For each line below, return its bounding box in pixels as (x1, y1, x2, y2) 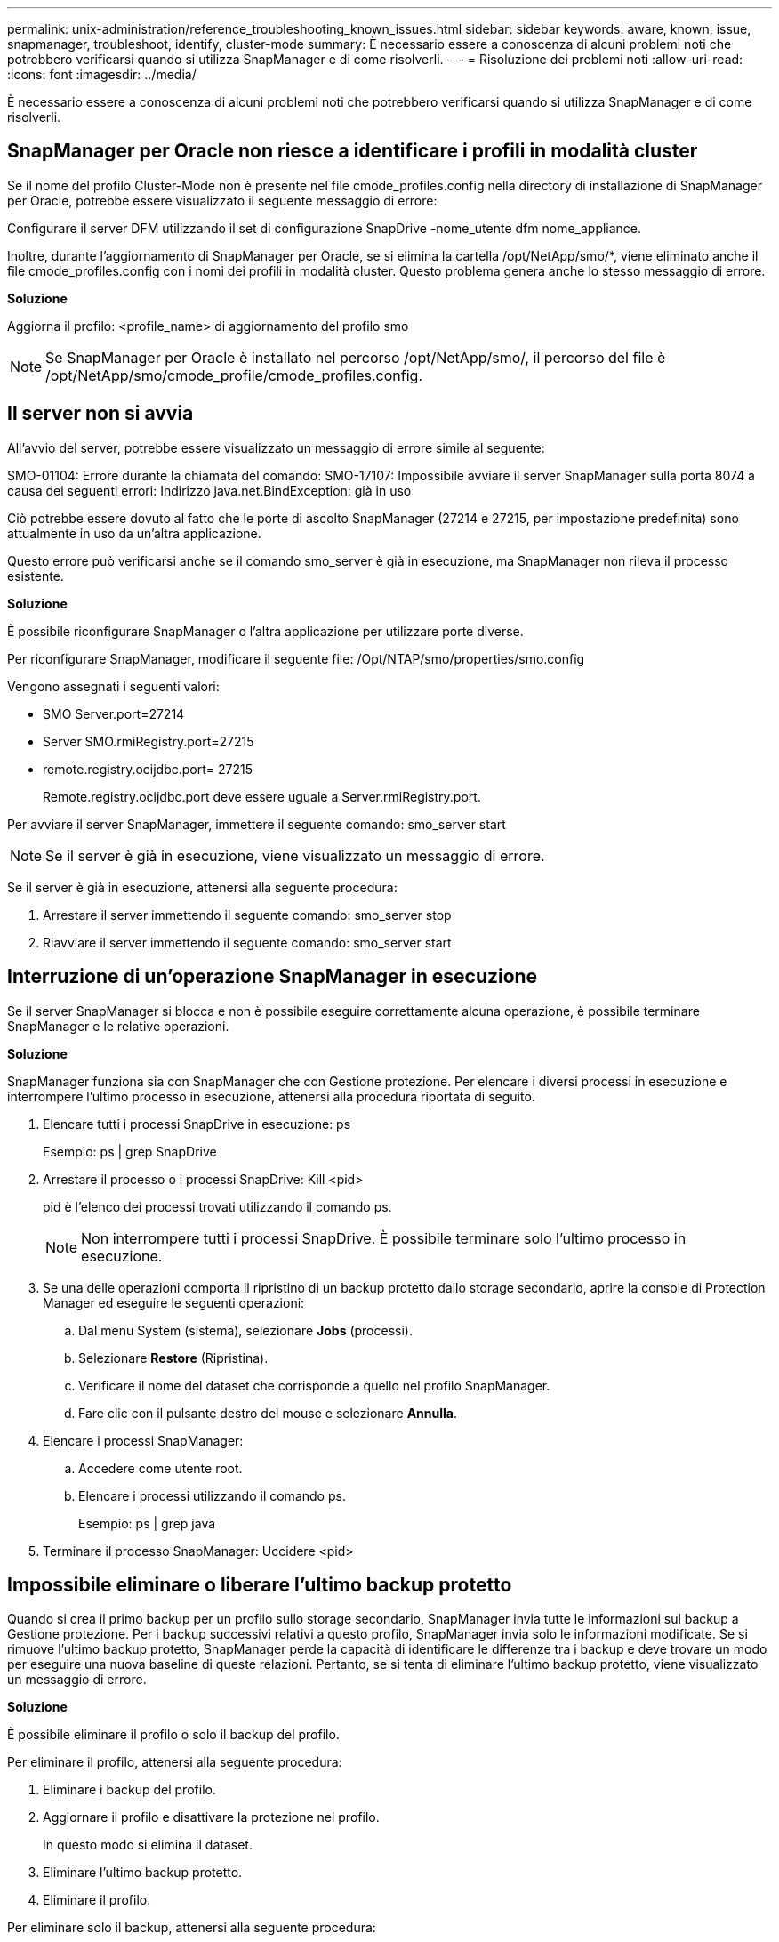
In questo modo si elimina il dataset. (43, 1837, 253, 1853)
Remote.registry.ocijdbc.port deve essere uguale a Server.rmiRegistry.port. (43, 788, 481, 804)
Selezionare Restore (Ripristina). (78, 1350, 269, 1366)
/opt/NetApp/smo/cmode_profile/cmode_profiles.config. (45, 366, 422, 384)
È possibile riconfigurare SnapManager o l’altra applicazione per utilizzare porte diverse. (7, 623, 524, 639)
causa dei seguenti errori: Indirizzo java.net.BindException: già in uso (7, 482, 412, 498)
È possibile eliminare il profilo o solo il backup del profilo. (7, 1727, 340, 1743)
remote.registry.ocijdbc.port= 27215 (43, 761, 253, 777)
